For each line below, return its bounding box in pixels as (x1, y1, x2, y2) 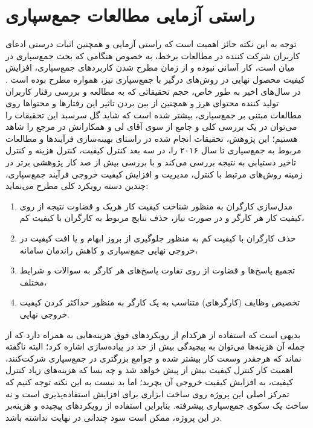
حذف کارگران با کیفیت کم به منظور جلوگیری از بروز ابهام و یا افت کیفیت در (19, 232, 296, 244)
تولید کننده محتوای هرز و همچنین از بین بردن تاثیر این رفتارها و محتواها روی (5, 97, 279, 109)
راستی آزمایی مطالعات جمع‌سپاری (5, 2, 255, 27)
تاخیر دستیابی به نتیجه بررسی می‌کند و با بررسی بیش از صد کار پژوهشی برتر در (5, 156, 296, 168)
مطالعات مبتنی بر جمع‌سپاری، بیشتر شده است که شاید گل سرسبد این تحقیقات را (5, 108, 302, 121)
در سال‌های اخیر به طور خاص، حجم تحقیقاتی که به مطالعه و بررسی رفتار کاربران (5, 85, 301, 97)
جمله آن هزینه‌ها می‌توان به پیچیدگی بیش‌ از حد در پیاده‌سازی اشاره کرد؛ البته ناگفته (5, 340, 305, 353)
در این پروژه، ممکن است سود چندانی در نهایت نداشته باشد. (5, 410, 222, 423)
